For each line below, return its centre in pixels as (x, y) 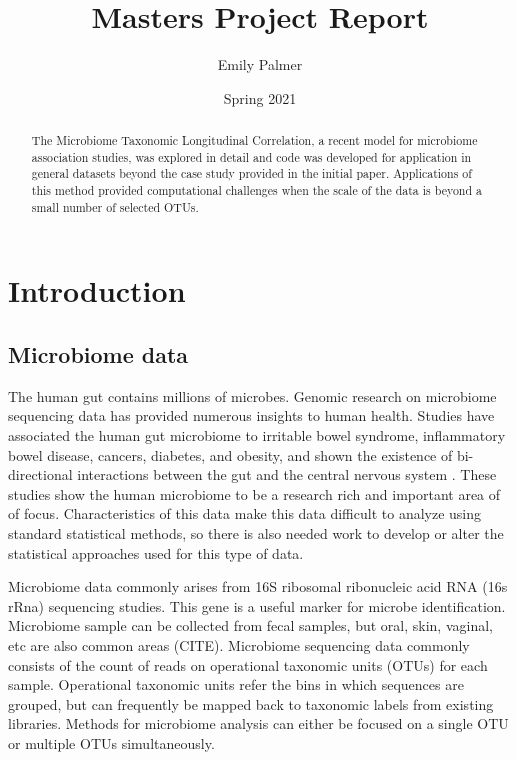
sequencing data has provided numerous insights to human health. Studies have (251, 415)
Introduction (97, 290)
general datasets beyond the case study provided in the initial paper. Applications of (251, 173)
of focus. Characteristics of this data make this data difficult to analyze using (245, 513)
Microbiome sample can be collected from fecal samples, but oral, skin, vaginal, (250, 625)
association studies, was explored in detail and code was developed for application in (251, 156)
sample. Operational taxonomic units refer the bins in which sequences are (236, 684)
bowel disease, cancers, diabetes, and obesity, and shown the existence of (230, 454)
